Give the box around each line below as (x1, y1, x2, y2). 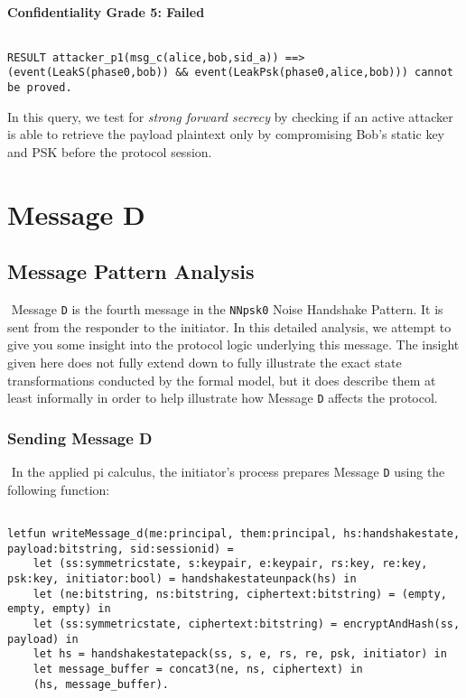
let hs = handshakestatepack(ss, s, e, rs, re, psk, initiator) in (33, 647, 447, 661)
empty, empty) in (7, 602, 111, 616)
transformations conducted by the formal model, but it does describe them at (7, 370, 436, 389)
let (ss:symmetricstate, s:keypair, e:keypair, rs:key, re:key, (33, 557, 428, 571)
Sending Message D (7, 426, 153, 449)
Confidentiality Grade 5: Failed (7, 2, 205, 21)
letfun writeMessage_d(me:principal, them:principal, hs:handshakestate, (7, 526, 461, 540)
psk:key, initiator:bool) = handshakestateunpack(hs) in (7, 572, 357, 585)
